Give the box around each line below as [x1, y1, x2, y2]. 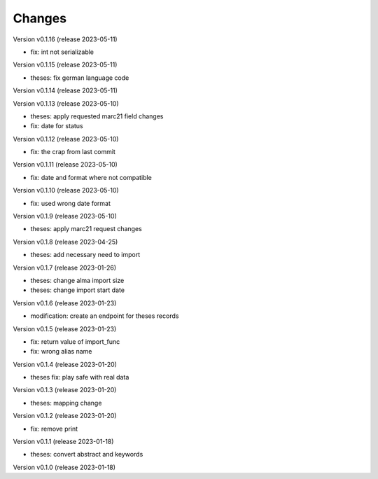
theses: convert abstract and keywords [30, 450, 143, 459]
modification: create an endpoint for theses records [30, 312, 179, 320]
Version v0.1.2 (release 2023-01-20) [13, 412, 117, 420]
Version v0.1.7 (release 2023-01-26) [13, 263, 117, 272]
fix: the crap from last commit [30, 148, 115, 156]
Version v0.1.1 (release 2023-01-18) [13, 438, 114, 446]
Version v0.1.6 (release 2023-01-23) [13, 298, 117, 307]
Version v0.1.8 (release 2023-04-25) [13, 237, 118, 246]
